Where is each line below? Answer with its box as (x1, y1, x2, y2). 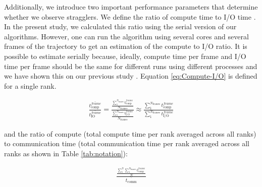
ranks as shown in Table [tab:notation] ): (4, 148, 128, 159)
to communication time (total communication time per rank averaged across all (4, 138, 249, 149)
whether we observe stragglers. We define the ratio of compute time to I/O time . (4, 11, 256, 22)
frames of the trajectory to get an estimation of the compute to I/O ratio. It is (4, 41, 247, 51)
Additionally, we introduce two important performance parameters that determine (4, 2, 258, 12)
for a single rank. (4, 80, 57, 91)
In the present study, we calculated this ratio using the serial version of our (4, 21, 237, 32)
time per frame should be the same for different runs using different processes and (4, 60, 257, 71)
